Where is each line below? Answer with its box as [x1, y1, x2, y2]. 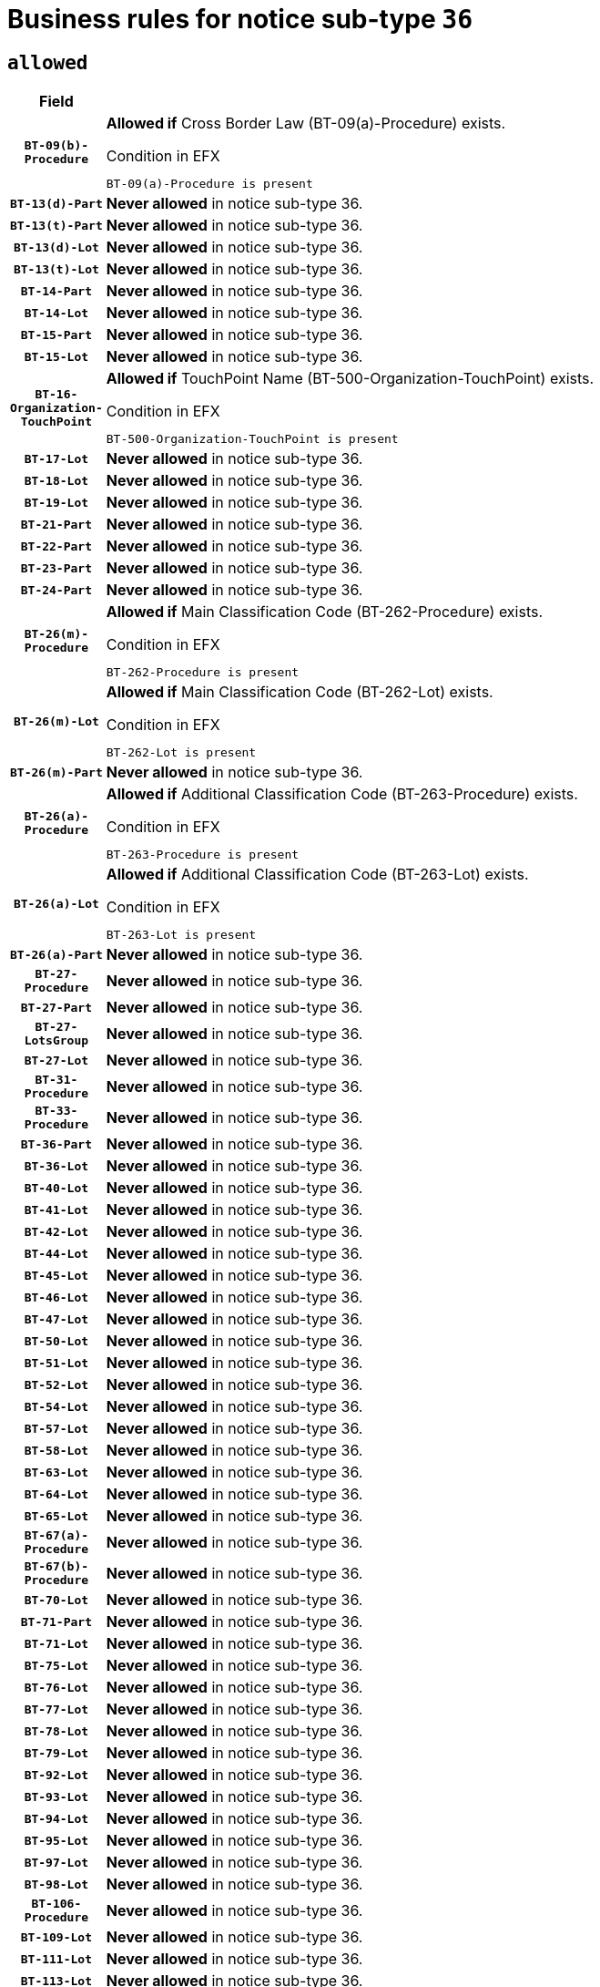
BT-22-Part [20, 539, 93, 553]
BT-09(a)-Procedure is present [106, 177, 313, 191]
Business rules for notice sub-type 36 [7, 4, 473, 35]
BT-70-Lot [24, 1592, 89, 1607]
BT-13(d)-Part [10, 196, 103, 211]
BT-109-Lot [20, 1930, 93, 1944]
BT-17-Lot [24, 451, 89, 466]
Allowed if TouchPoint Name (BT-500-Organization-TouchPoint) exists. [106, 369, 595, 388]
